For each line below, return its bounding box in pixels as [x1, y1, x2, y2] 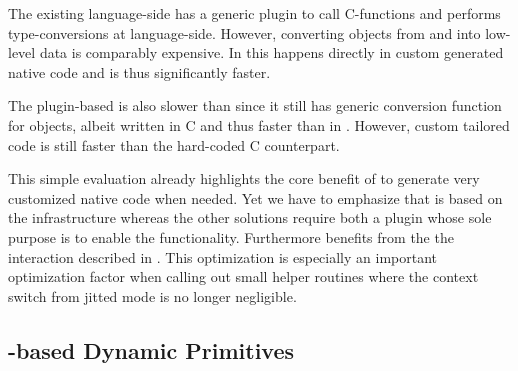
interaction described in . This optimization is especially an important [8, 246, 438, 267]
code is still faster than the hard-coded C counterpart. [8, 134, 340, 155]
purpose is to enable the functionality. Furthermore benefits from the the [8, 226, 454, 247]
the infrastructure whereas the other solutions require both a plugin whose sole [8, 207, 492, 228]
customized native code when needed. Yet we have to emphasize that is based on [8, 187, 503, 208]
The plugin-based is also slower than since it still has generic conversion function [8, 95, 502, 116]
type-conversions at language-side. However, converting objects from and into [8, 22, 481, 43]
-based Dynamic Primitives [8, 334, 295, 365]
